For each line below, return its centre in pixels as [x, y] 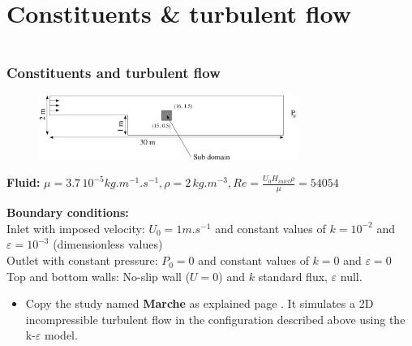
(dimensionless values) [108, 244]
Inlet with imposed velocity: [76, 228]
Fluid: [24, 182]
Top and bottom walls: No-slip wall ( [99, 276]
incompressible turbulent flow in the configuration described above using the [215, 319]
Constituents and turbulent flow [114, 73]
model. [61, 335]
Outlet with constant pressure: [82, 260]
